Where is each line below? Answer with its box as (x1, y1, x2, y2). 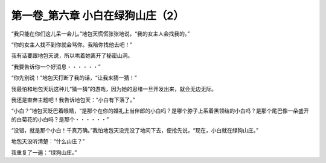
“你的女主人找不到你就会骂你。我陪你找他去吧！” (11, 41, 133, 48)
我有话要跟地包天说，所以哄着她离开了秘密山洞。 (11, 52, 133, 60)
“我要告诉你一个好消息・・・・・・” (11, 63, 101, 70)
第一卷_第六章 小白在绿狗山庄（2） (11, 9, 184, 22)
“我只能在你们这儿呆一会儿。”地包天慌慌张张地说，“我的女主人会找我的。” (11, 30, 190, 37)
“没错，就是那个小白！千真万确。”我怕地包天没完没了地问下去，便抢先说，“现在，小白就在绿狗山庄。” (11, 127, 259, 134)
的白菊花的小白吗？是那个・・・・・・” (11, 115, 109, 123)
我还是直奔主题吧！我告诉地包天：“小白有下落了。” (11, 96, 135, 103)
